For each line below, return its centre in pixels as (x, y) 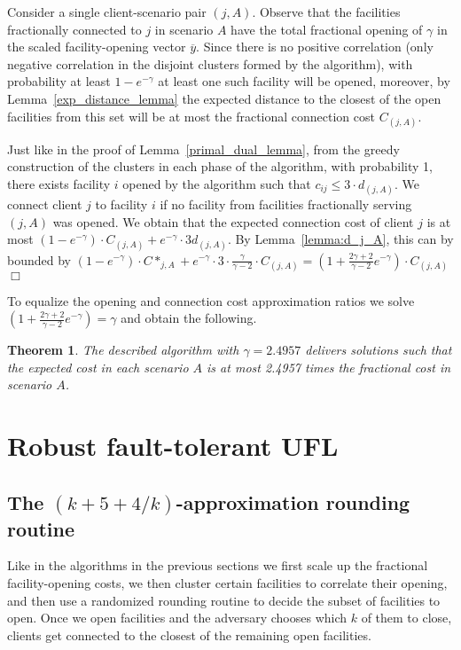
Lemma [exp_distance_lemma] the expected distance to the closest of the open (224, 98)
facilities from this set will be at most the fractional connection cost (191, 116)
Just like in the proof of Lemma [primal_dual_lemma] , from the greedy (203, 149)
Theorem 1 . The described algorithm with (123, 350)
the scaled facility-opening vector (97, 47)
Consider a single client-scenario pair (107, 12)
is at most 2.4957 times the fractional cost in (329, 367)
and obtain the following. (189, 318)
